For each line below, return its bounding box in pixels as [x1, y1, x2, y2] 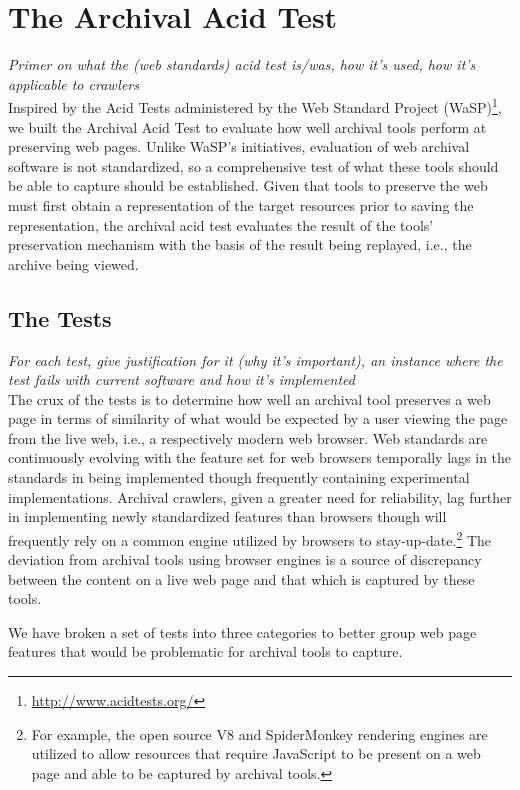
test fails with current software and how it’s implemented [8, 369, 355, 390]
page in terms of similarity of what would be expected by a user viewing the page [8, 408, 508, 429]
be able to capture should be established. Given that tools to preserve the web [8, 175, 488, 196]
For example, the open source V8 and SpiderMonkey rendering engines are [31, 723, 488, 744]
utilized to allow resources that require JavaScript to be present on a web [31, 743, 481, 764]
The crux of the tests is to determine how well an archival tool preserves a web [8, 388, 491, 409]
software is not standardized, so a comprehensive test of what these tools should [8, 155, 499, 176]
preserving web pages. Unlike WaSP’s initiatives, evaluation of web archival [8, 136, 470, 157]
